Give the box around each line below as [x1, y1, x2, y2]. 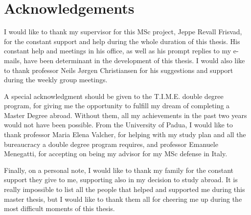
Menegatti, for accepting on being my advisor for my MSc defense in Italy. [4, 148, 228, 159]
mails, [4, 55, 22, 65]
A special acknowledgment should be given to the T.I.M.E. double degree [4, 91, 224, 101]
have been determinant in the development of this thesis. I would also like [23, 55, 245, 65]
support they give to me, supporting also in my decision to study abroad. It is [4, 174, 238, 185]
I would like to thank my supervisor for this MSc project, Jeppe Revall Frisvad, [4, 26, 242, 37]
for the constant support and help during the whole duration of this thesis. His [4, 36, 240, 46]
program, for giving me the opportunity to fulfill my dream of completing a [4, 100, 230, 111]
